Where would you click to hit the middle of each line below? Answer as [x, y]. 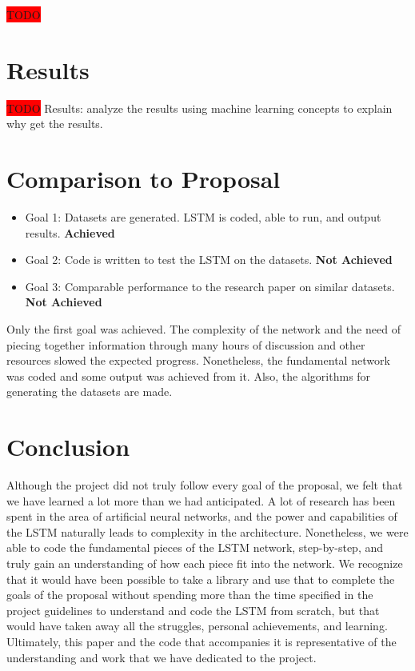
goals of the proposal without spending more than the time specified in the [190, 595]
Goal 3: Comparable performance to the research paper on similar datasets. [210, 286]
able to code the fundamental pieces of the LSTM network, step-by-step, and [195, 547]
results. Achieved [70, 232]
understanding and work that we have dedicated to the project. [162, 657]
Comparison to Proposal [144, 179]
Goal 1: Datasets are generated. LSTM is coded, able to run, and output [203, 217]
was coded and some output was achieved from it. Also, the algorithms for [189, 375]
